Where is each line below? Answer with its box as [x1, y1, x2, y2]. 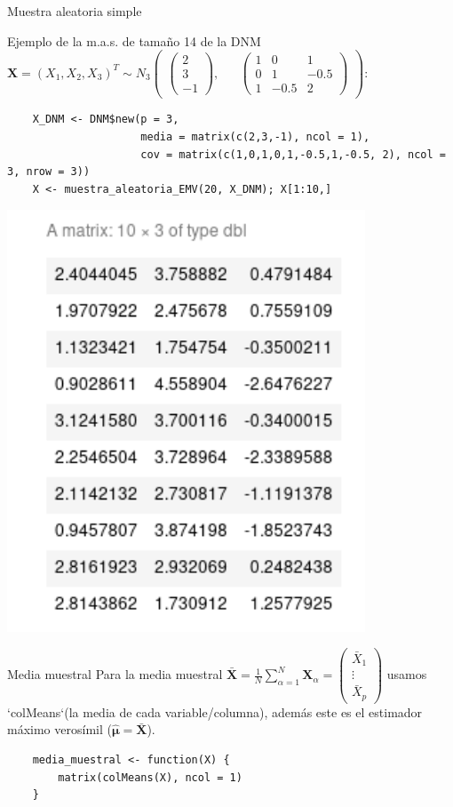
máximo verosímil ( [7, 720, 112, 739]
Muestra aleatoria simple [7, 2, 142, 20]
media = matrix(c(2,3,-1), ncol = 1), [140, 131, 370, 144]
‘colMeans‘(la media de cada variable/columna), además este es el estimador [7, 702, 423, 721]
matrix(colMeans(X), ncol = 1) [58, 771, 242, 784]
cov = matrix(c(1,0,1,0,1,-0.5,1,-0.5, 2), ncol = [140, 148, 446, 161]
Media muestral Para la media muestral [7, 665, 223, 683]
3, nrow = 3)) [7, 165, 91, 179]
